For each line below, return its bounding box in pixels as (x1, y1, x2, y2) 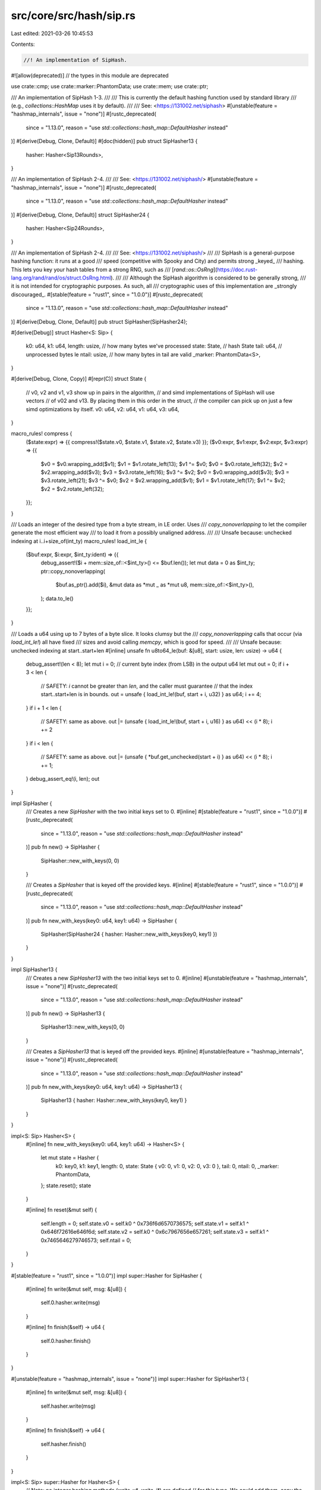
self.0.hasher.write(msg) (40, 1299, 100, 1306)
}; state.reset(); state (40, 1182, 92, 1189)
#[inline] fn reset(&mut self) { (26, 1206, 97, 1213)
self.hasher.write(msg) (40, 1402, 96, 1410)
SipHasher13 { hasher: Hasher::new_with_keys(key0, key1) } (40, 1097, 187, 1104)
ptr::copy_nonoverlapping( (40, 567, 105, 575)
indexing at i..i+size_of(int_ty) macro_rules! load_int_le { (11, 537, 147, 545)
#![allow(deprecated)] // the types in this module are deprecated (11, 72, 169, 79)
